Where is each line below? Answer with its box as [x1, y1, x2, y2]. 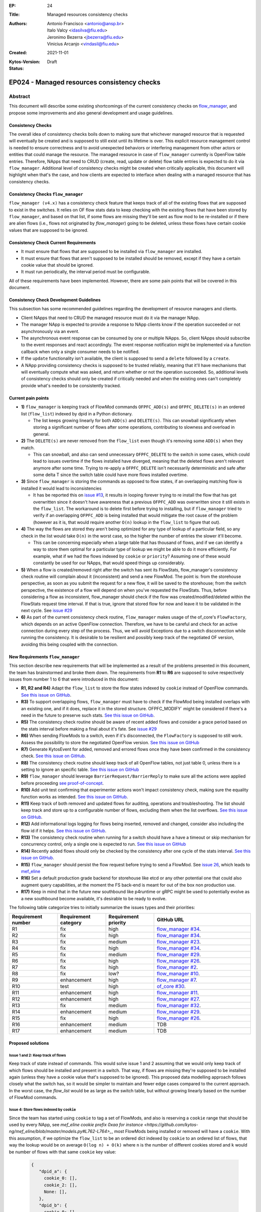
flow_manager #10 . [157, 970, 200, 977]
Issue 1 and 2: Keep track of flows [9, 1053, 66, 1058]
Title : [9, 12, 20, 17]
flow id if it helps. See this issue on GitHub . [21, 828, 106, 833]
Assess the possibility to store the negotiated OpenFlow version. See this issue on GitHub [21, 739, 200, 745]
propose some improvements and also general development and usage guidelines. [9, 110, 174, 116]
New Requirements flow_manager [9, 654, 80, 659]
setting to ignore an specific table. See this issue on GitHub [21, 766, 139, 773]
